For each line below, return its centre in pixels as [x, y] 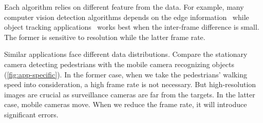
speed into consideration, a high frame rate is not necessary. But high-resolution [130, 84]
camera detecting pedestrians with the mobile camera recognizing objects [119, 64]
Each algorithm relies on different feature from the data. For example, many [124, 7]
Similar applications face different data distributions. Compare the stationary [126, 54]
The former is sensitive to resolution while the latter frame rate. [105, 37]
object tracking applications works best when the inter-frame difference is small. [132, 27]
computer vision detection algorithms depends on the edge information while [127, 17]
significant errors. [31, 114]
